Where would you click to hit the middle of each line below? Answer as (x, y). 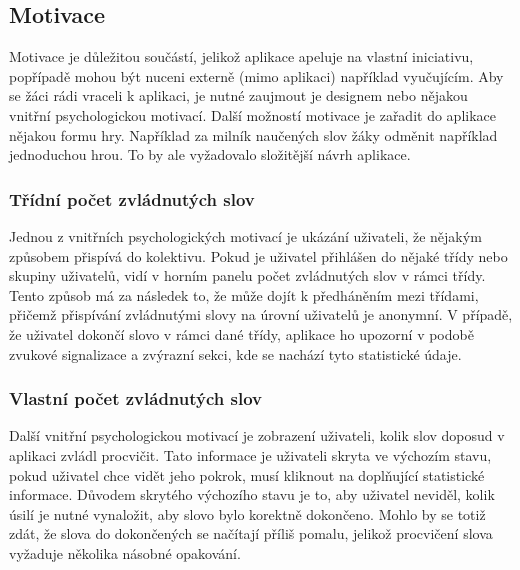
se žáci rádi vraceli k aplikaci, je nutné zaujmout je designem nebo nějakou (238, 95)
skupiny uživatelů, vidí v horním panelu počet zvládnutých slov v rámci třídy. (247, 275)
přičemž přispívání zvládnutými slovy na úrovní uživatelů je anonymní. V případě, (261, 314)
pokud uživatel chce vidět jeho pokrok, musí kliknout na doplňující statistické (247, 474)
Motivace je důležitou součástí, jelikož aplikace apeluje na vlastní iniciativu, (241, 56)
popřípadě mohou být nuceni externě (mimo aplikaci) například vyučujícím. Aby (256, 75)
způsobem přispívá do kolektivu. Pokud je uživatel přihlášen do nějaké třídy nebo (258, 255)
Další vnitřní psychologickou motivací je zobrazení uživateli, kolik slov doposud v (257, 435)
